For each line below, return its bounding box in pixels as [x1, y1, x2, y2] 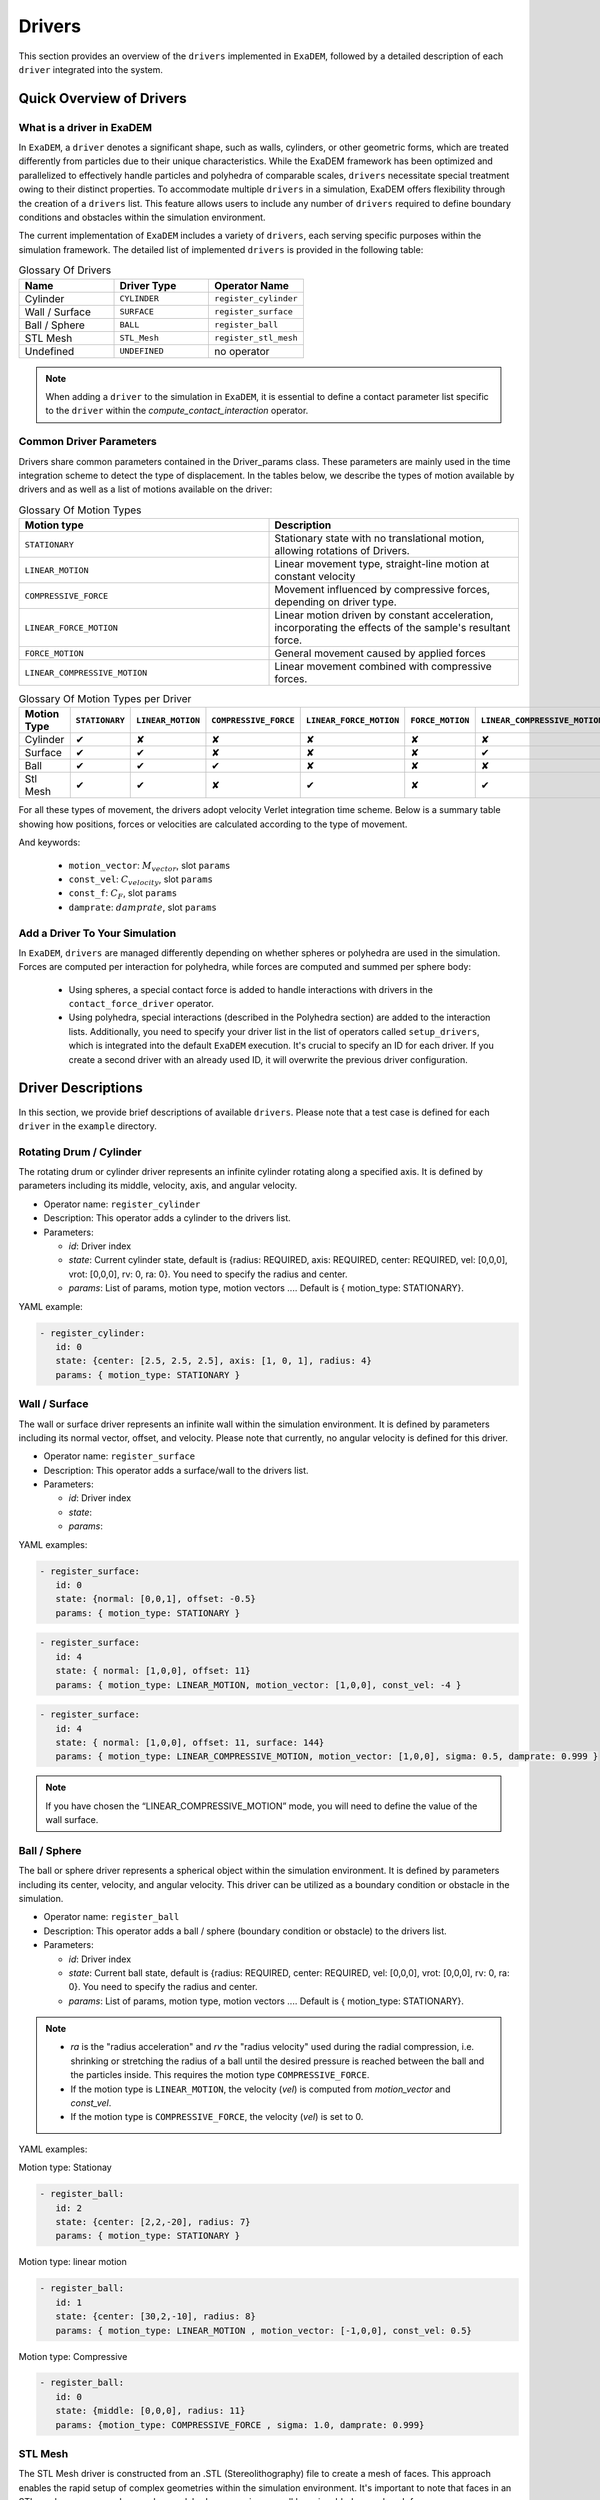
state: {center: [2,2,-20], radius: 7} [55, 2216, 251, 2227]
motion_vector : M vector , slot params [68, 859, 231, 874]
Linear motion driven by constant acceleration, [274, 608, 494, 622]
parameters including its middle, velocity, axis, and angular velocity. [18, 1180, 298, 1192]
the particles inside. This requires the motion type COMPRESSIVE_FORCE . [70, 2069, 370, 2081]
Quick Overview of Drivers [18, 90, 187, 107]
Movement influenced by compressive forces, [274, 583, 490, 597]
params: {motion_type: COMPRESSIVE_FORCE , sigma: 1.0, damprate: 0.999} [55, 2419, 425, 2430]
